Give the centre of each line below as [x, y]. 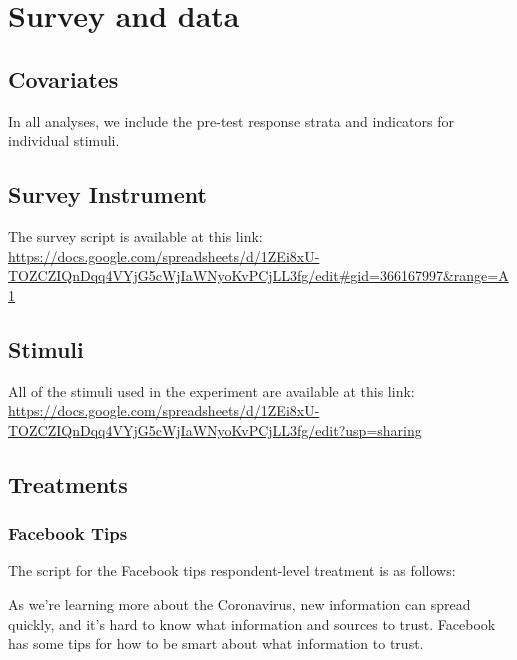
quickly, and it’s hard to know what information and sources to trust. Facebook [252, 623]
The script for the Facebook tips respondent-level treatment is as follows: [232, 570]
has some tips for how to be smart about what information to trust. [216, 643]
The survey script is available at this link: [135, 235]
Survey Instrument [107, 194]
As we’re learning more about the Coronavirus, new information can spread [239, 603]
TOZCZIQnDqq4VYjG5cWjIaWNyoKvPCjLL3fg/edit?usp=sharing [215, 429]
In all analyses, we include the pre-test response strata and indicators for [231, 120]
